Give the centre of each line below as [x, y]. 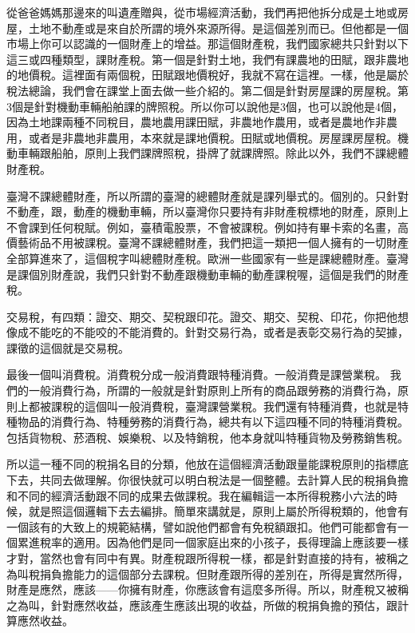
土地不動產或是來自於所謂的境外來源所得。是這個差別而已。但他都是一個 [218, 28]
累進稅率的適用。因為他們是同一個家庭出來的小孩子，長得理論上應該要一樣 [213, 542]
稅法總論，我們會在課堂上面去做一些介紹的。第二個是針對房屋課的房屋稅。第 [207, 90]
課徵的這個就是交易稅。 [68, 347]
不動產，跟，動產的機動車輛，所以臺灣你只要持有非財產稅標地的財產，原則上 [207, 211]
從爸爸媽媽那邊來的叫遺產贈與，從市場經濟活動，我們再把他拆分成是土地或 [202, 12]
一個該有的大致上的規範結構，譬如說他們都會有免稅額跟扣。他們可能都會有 [202, 526]
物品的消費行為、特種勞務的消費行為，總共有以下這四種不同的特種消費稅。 [213, 422]
